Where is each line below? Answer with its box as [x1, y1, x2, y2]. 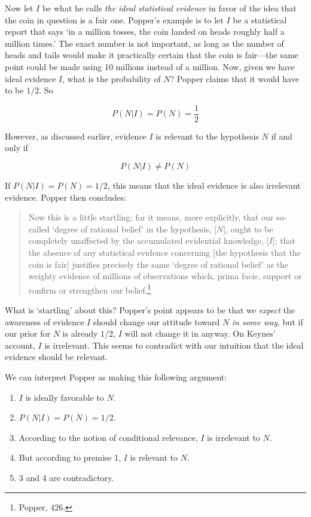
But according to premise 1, [19, 451, 121, 464]
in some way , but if [231, 315, 303, 328]
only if [5, 141, 28, 154]
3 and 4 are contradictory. [19, 471, 114, 483]
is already [62, 327, 98, 340]
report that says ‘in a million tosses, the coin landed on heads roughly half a [5, 25, 285, 38]
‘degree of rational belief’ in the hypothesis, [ [52, 222, 217, 235]
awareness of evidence [5, 315, 84, 328]
